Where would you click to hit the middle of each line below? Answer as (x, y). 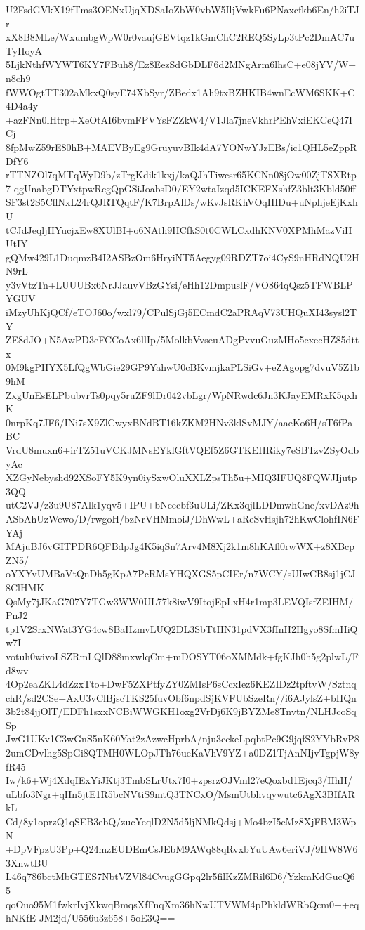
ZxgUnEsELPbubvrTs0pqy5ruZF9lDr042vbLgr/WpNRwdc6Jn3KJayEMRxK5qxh (181, 394)
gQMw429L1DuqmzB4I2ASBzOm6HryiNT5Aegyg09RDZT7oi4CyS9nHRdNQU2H (182, 257)
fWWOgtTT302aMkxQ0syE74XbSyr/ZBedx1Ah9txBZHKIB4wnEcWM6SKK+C (180, 92)
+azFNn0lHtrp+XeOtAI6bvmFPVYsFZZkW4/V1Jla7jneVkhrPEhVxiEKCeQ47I (179, 119)
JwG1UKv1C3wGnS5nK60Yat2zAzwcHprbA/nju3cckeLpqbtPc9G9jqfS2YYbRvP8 (182, 739)
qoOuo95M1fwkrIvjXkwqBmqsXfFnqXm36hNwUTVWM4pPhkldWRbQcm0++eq (182, 904)
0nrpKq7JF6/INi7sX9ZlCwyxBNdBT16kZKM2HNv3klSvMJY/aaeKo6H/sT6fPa (179, 422)
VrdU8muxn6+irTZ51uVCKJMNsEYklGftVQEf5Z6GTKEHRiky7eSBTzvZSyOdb (182, 450)
